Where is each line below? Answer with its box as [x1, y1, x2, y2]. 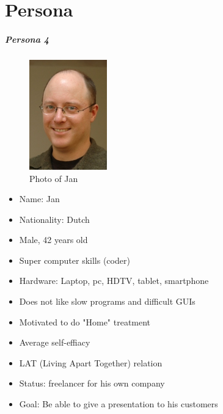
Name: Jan [19, 192, 60, 205]
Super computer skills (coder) [19, 253, 130, 266]
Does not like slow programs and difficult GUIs [19, 295, 196, 308]
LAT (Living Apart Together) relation [19, 356, 163, 369]
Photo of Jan [29, 172, 78, 184]
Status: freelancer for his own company [19, 377, 165, 390]
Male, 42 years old [19, 233, 88, 246]
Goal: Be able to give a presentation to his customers [19, 398, 218, 410]
